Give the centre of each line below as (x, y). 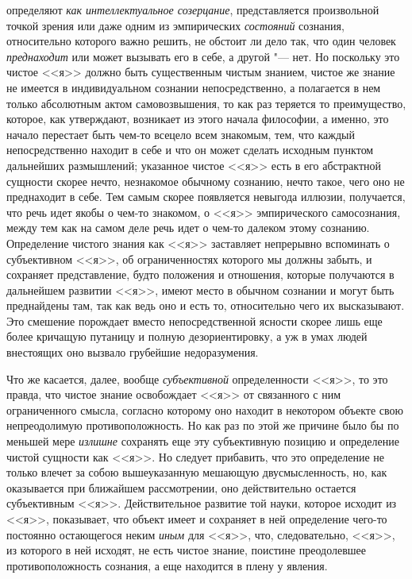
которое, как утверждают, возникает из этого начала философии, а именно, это (198, 119)
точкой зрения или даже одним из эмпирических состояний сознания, (175, 25)
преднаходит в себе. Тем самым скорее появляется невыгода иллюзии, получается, (206, 197)
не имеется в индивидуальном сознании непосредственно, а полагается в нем (194, 87)
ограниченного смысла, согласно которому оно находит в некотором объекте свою (205, 409)
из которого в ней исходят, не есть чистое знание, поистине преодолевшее (186, 550)
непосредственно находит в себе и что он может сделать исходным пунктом (190, 150)
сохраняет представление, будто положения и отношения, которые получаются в (200, 274)
